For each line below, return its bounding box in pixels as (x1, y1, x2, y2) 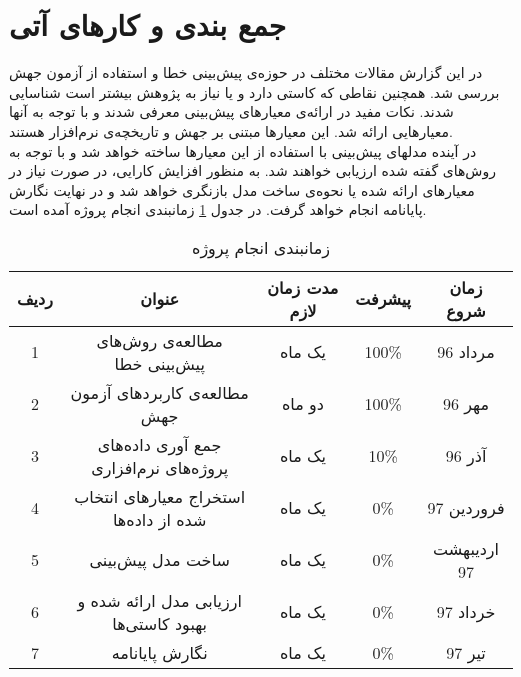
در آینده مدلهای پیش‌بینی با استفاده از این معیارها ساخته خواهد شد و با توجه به (9, 140, 477, 161)
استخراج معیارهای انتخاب (74, 484, 246, 508)
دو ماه (281, 392, 324, 416)
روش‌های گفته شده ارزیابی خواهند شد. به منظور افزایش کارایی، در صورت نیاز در (9, 160, 496, 181)
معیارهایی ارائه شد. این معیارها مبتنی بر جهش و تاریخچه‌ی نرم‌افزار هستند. (9, 120, 453, 141)
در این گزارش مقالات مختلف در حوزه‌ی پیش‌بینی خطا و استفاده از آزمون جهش (9, 62, 483, 83)
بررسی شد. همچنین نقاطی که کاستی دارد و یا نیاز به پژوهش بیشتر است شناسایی (9, 81, 500, 102)
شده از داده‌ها (112, 507, 207, 531)
